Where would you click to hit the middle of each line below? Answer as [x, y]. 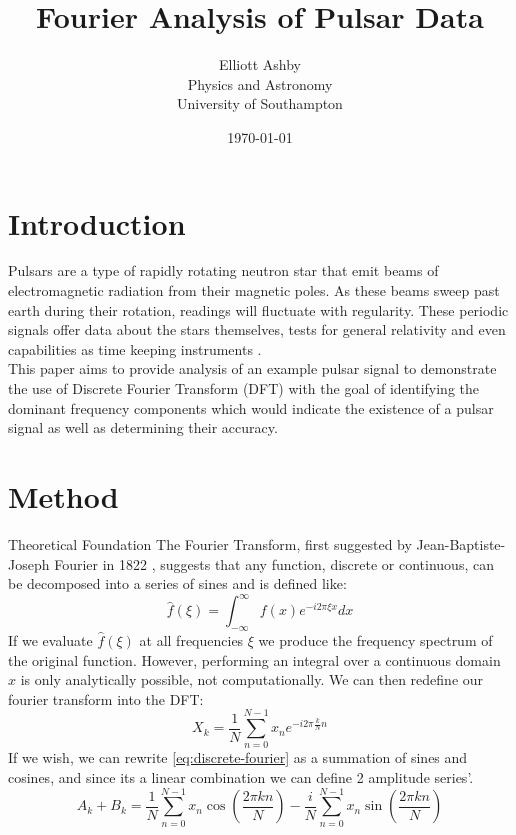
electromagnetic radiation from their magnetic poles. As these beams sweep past [254, 290]
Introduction [97, 222]
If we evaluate [50, 639]
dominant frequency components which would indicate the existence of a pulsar [251, 407]
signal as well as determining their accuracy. [143, 427]
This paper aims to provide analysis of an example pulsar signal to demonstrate [252, 368]
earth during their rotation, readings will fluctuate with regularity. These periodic [258, 309]
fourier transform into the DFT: [106, 698]
